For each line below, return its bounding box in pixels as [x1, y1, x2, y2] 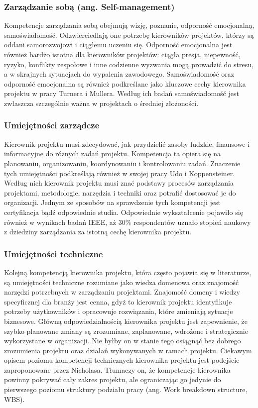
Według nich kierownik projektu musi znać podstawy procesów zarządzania [4, 178, 234, 188]
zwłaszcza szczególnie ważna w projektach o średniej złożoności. [4, 98, 199, 108]
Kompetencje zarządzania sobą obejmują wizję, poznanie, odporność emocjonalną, [4, 20, 255, 30]
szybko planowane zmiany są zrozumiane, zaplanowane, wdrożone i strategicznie [4, 325, 248, 336]
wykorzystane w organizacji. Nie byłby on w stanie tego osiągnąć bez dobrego [4, 335, 241, 346]
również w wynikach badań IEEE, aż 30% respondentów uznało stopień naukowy [4, 216, 251, 227]
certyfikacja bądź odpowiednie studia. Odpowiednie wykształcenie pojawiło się [4, 206, 243, 217]
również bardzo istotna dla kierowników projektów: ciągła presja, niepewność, [4, 49, 241, 59]
